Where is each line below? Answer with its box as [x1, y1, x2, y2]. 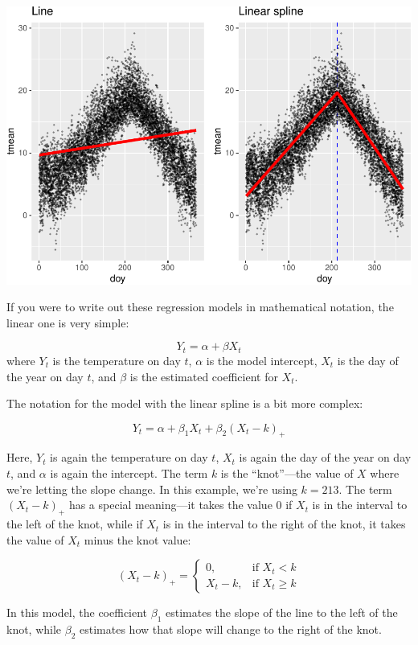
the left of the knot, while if [6, 516, 143, 532]
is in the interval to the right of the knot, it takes [162, 516, 406, 532]
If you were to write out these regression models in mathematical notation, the [6, 298, 394, 315]
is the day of [337, 351, 399, 368]
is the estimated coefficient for [129, 368, 278, 384]
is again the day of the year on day [239, 449, 412, 466]
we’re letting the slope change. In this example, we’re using [6, 480, 297, 497]
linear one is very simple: [6, 314, 129, 331]
